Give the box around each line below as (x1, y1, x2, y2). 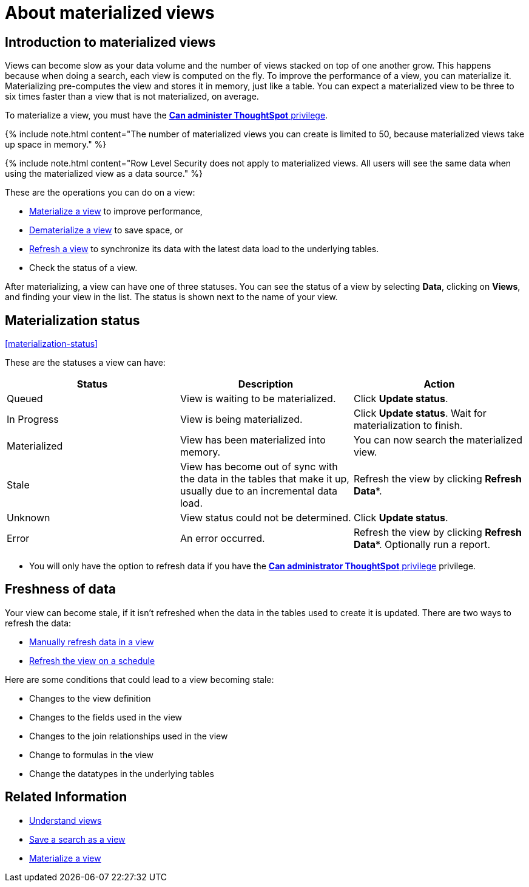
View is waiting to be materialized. (180, 392, 336, 405)
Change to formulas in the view (29, 749, 154, 760)
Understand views (29, 815, 102, 826)
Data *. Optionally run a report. (353, 538, 490, 551)
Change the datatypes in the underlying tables (29, 768, 214, 779)
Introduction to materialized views (5, 34, 216, 50)
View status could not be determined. (180, 512, 351, 524)
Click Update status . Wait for (353, 407, 487, 420)
